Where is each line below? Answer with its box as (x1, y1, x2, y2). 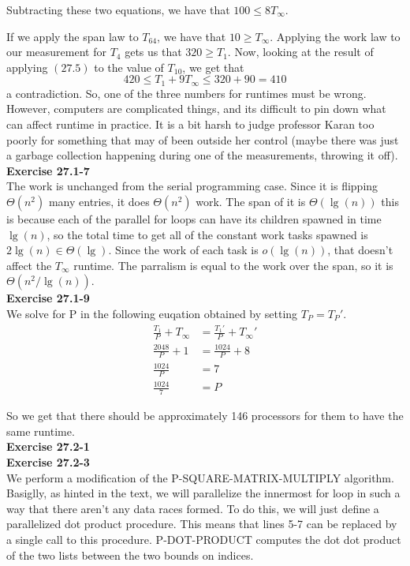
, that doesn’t (327, 242, 393, 258)
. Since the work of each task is (108, 242, 259, 258)
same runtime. (6, 422, 75, 439)
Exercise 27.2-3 (6, 454, 90, 470)
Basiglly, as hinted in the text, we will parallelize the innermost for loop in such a (6, 485, 401, 501)
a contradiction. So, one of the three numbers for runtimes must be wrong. (6, 84, 367, 101)
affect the (6, 257, 52, 273)
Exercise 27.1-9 (6, 290, 90, 306)
